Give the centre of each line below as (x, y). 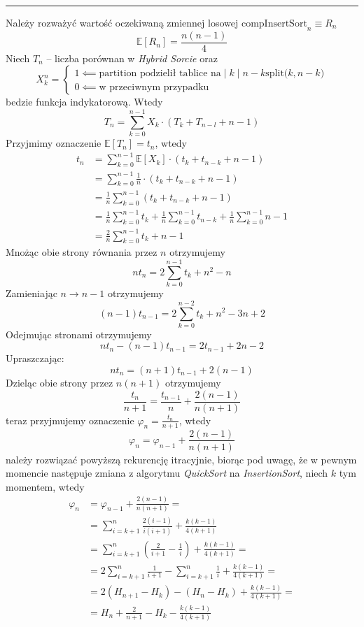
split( (277, 73)
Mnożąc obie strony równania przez (82, 252)
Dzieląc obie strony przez (59, 383)
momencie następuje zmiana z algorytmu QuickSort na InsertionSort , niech (167, 473)
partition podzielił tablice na (160, 73)
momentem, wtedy (45, 486)
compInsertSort (274, 24)
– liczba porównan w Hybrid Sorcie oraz (132, 58)
